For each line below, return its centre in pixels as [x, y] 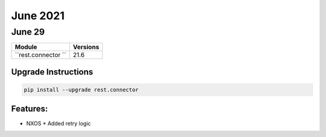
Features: [30, 109]
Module [26, 47]
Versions [86, 47]
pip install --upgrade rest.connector [81, 90]
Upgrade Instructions [52, 72]
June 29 [28, 32]
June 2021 [38, 16]
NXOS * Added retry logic [59, 123]
